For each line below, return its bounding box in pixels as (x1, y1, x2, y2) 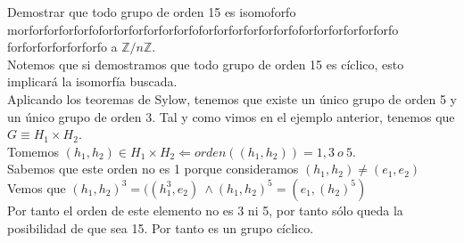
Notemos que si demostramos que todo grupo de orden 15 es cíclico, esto (7, 54, 404, 73)
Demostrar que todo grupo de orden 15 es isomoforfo (7, 3, 296, 20)
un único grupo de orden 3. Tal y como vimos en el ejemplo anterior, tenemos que (7, 107, 455, 126)
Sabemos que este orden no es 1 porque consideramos (7, 159, 299, 178)
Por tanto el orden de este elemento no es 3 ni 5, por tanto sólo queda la (7, 200, 403, 219)
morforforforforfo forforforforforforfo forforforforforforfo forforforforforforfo (7, 20, 399, 38)
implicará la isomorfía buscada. (7, 72, 178, 91)
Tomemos (7, 142, 60, 160)
